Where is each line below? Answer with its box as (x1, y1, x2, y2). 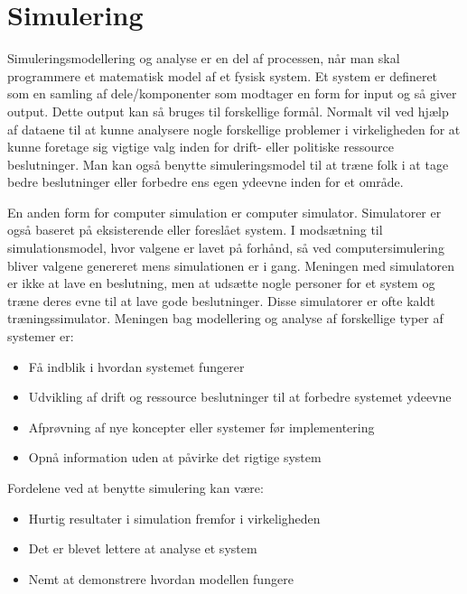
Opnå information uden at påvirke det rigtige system (28, 448, 322, 467)
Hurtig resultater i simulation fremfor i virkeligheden (28, 508, 321, 527)
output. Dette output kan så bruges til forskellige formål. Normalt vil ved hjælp (7, 101, 449, 120)
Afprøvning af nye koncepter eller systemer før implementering (28, 417, 375, 436)
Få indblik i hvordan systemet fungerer (28, 357, 245, 376)
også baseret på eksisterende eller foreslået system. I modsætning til (7, 220, 383, 239)
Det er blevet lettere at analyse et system (28, 539, 257, 558)
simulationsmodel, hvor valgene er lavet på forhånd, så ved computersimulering (7, 238, 444, 257)
